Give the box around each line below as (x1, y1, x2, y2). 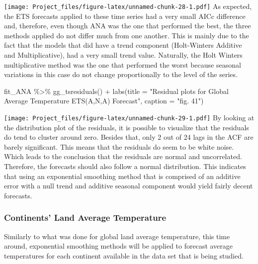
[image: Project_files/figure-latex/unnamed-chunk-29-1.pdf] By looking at (4, 112, 255, 122)
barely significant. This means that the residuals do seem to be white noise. (4, 141, 234, 152)
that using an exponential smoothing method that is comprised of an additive (4, 171, 241, 181)
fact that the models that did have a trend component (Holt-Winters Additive (4, 40, 242, 50)
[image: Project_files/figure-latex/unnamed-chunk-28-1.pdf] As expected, (4, 1, 252, 11)
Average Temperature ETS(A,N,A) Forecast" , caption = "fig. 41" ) (4, 95, 204, 106)
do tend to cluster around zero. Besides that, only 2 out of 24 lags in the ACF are (4, 132, 254, 142)
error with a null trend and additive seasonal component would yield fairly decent (4, 180, 253, 191)
